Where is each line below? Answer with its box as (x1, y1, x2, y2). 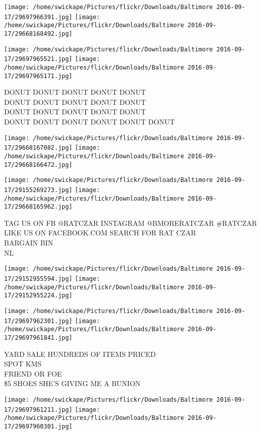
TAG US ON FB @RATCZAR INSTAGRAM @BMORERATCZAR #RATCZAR (4, 217, 257, 228)
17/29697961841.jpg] (4, 334, 73, 341)
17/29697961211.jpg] (4, 406, 73, 413)
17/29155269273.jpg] (4, 186, 73, 194)
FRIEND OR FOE (4, 368, 62, 379)
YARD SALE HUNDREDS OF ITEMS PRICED (4, 348, 156, 359)
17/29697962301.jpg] (4, 317, 73, 325)
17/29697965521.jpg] (4, 55, 73, 63)
